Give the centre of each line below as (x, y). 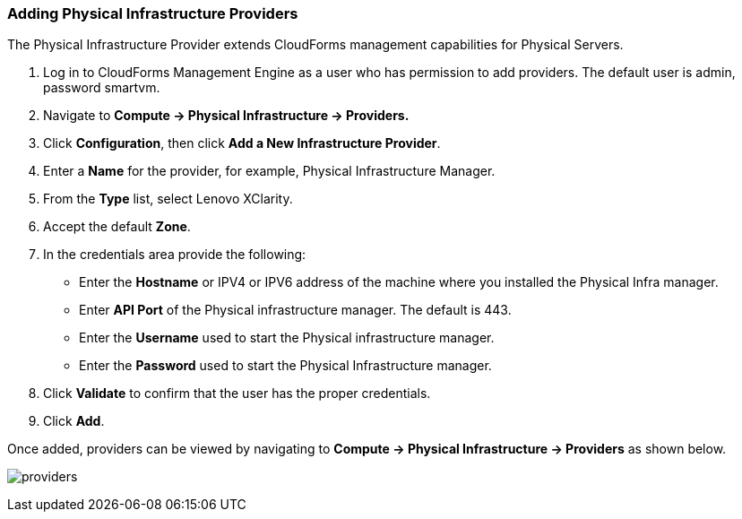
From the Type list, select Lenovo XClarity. (168, 199)
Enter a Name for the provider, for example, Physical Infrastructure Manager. (269, 171)
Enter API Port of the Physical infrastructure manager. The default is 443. (295, 310)
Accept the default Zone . (117, 227)
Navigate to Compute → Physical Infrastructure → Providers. (226, 116)
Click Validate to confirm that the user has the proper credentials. (237, 394)
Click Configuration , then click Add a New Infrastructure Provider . (242, 143)
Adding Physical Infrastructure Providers (153, 13)
